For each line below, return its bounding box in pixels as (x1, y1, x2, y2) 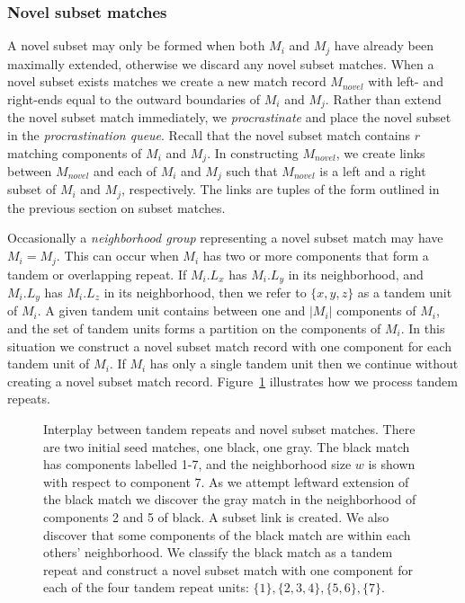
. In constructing (207, 143, 299, 162)
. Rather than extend (325, 89, 442, 108)
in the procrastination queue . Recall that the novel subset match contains (7, 125, 410, 144)
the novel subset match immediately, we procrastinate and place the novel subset (7, 108, 452, 127)
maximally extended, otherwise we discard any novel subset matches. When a (7, 54, 434, 73)
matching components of (7, 143, 142, 162)
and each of (94, 161, 157, 180)
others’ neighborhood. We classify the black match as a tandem (43, 543, 393, 562)
